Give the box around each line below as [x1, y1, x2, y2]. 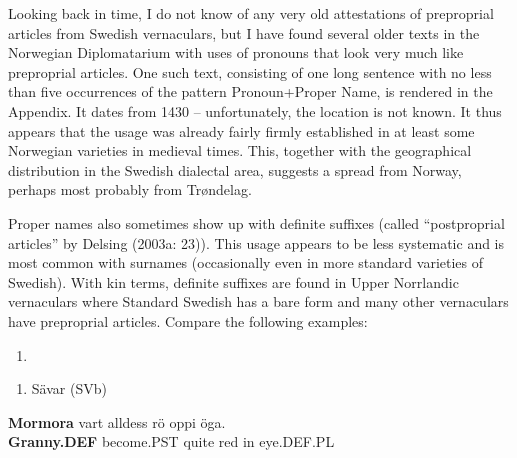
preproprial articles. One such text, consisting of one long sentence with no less [8, 61, 492, 82]
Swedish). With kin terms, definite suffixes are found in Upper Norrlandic [8, 271, 459, 292]
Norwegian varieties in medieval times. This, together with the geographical [8, 140, 472, 161]
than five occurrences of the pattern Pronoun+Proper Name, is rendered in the [8, 81, 493, 102]
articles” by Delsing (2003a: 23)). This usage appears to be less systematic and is [8, 232, 505, 253]
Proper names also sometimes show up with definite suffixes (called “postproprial [8, 212, 505, 233]
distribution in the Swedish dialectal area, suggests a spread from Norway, [8, 159, 462, 180]
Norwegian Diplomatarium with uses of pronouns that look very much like [8, 42, 464, 63]
